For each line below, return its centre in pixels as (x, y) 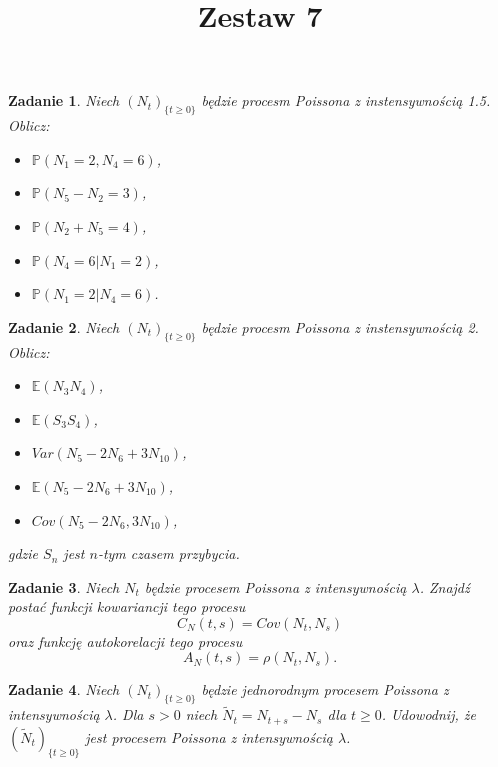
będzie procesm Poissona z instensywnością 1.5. (346, 100)
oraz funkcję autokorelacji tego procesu (125, 640)
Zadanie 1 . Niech (64, 100)
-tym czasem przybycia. (168, 553)
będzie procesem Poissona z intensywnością (275, 586)
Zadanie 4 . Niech (64, 689)
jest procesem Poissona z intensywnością (209, 736)
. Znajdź (444, 586)
